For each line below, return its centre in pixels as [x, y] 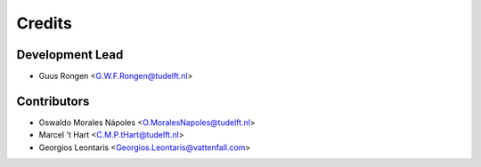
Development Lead [70, 55]
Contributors [53, 101]
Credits [45, 23]
